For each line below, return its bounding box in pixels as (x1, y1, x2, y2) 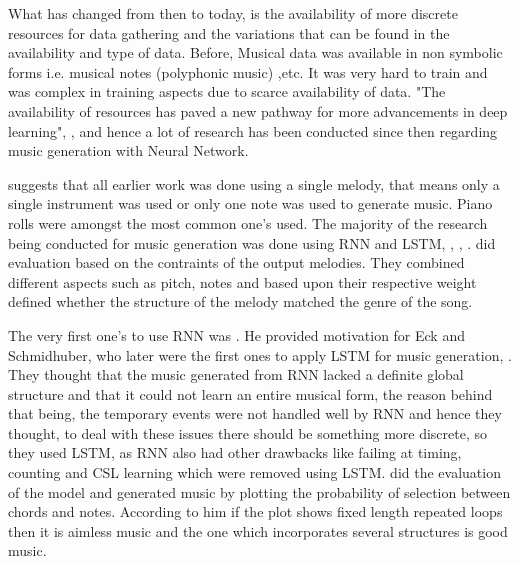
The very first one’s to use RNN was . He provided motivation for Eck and (8, 324, 465, 345)
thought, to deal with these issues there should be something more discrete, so (8, 422, 488, 443)
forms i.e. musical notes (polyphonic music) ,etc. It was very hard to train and (8, 61, 488, 82)
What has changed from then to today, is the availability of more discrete (8, 3, 458, 23)
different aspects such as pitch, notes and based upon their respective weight (8, 271, 477, 292)
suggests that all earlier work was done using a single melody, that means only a (8, 173, 500, 194)
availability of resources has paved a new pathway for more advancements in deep (8, 100, 508, 121)
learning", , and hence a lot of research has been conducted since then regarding (8, 120, 498, 141)
